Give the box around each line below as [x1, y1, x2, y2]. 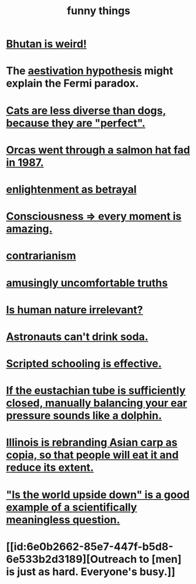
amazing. [6, 222, 53, 236]
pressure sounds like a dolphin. [6, 409, 163, 423]
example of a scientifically [6, 500, 137, 514]
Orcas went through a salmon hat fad [6, 143, 191, 157]
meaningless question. [6, 513, 120, 526]
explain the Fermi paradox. [6, 77, 139, 90]
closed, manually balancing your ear [6, 397, 188, 410]
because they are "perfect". [6, 116, 146, 130]
